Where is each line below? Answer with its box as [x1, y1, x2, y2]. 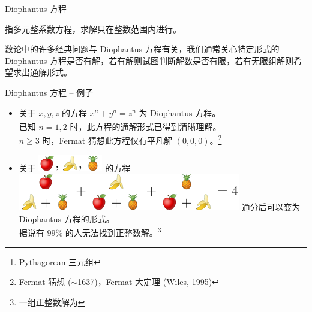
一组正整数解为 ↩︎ [19, 295, 85, 308]
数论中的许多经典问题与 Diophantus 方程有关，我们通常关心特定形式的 [5, 43, 280, 55]
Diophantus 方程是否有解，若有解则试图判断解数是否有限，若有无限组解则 [5, 54, 293, 66]
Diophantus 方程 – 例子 [5, 86, 94, 98]
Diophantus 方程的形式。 [19, 212, 115, 225]
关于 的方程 [19, 161, 131, 174]
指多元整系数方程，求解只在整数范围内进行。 [5, 22, 181, 35]
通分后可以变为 [241, 201, 301, 213]
